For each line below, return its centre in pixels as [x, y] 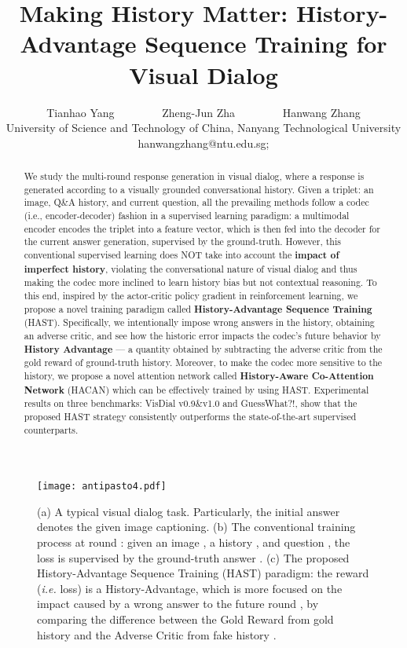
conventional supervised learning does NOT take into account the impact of [181, 255]
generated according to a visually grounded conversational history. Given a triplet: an [199, 189]
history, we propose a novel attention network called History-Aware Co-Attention [199, 375]
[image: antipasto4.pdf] [102, 487]
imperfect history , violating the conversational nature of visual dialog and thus [191, 269]
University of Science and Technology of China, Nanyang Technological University [203, 128]
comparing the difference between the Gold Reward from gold [185, 619]
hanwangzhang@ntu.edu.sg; [203, 143]
